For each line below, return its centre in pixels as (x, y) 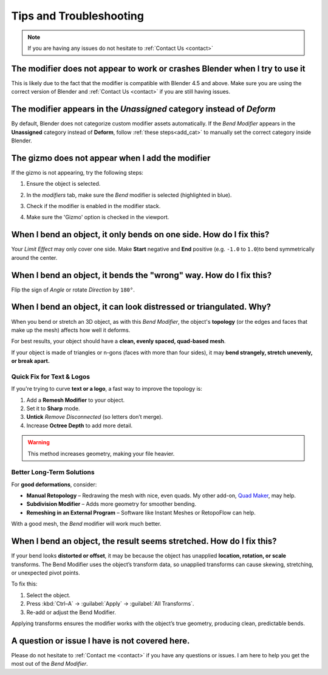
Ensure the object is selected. (63, 184)
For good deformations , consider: (54, 484)
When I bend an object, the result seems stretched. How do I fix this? (144, 541)
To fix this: (24, 584)
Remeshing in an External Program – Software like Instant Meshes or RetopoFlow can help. (141, 512)
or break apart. (30, 361)
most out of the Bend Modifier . (50, 664)
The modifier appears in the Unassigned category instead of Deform (143, 109)
